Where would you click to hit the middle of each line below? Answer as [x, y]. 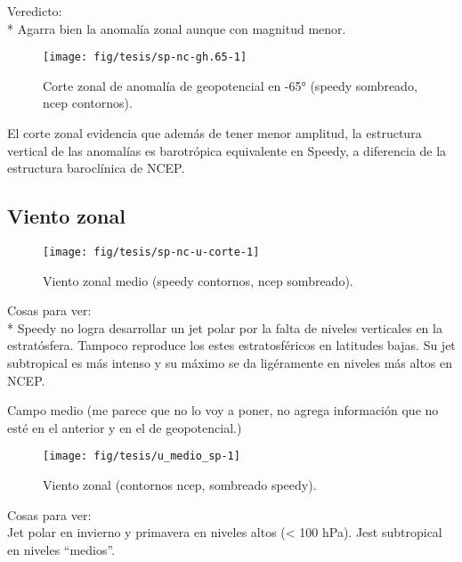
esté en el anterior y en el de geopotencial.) [125, 427]
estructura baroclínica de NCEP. [96, 168]
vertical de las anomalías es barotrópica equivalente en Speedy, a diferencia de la [227, 150]
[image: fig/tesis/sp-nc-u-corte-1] [151, 252]
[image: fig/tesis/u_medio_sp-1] [142, 456]
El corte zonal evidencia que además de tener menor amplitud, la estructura [215, 133]
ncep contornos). [88, 103]
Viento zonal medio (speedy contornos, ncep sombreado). [198, 280]
